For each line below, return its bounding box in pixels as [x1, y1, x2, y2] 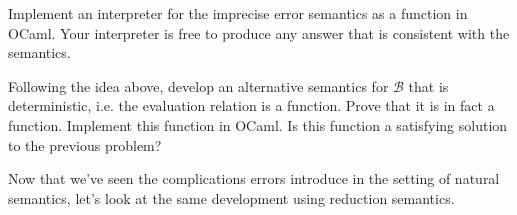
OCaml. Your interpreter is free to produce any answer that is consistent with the [8, 22, 510, 43]
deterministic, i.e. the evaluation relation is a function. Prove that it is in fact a [8, 95, 495, 116]
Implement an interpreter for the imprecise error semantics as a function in [8, 3, 468, 23]
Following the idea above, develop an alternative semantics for [8, 75, 389, 96]
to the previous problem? [8, 134, 162, 155]
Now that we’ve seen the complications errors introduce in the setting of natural [8, 168, 500, 189]
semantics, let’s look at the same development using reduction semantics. [8, 187, 455, 208]
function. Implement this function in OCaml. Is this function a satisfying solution [8, 114, 508, 135]
